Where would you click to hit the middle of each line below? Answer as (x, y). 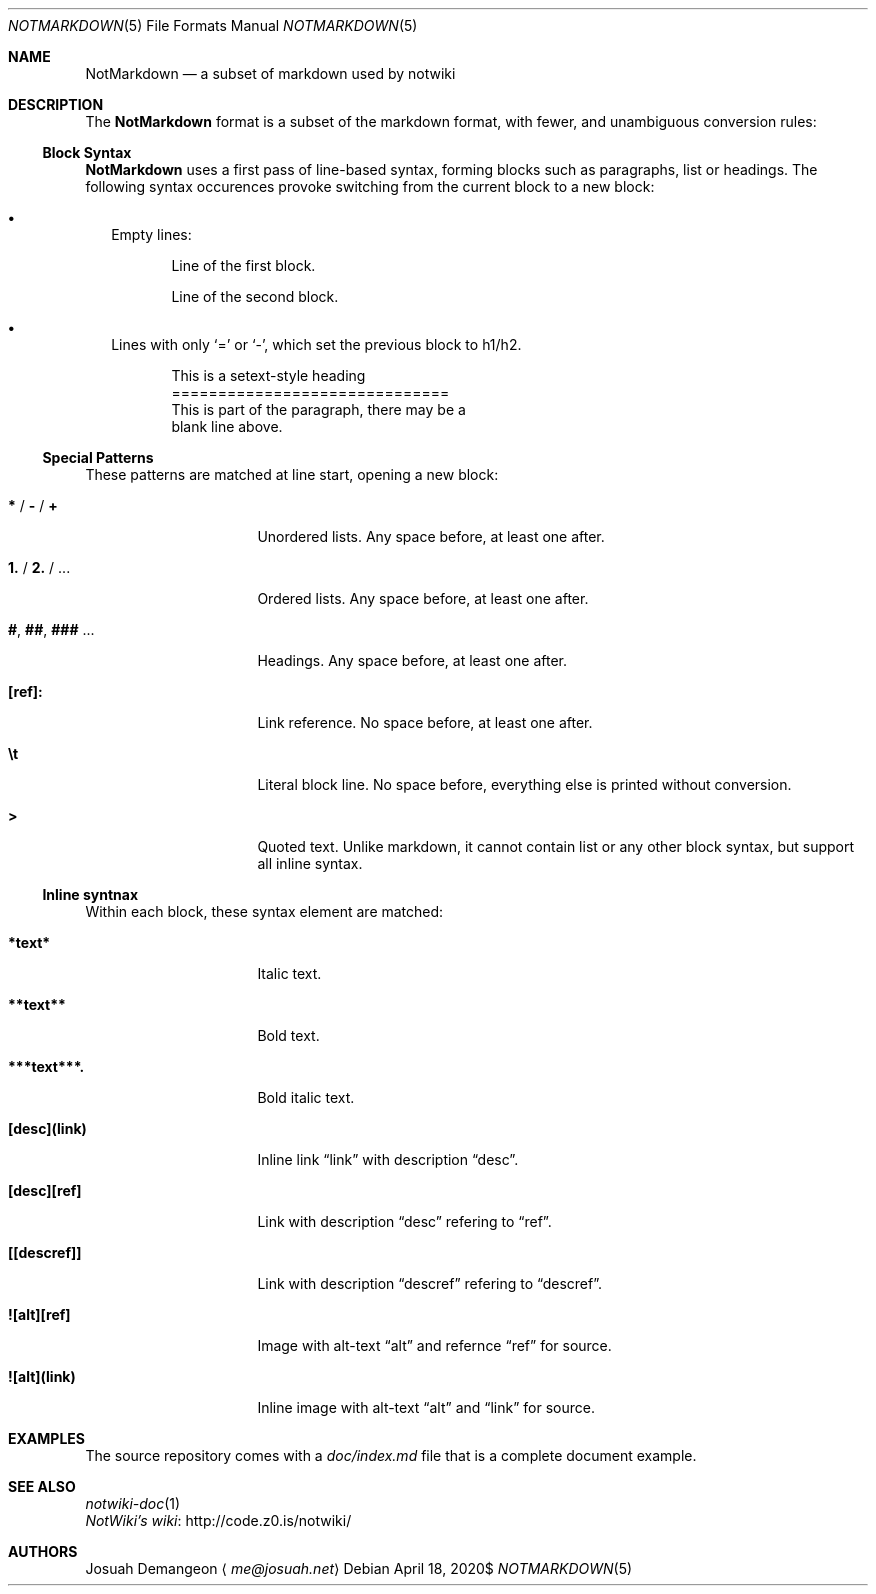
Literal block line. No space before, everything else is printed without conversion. (524, 784)
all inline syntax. (310, 863)
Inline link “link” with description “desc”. (388, 1159)
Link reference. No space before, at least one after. (425, 722)
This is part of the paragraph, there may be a (318, 409)
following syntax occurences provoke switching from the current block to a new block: (370, 186)
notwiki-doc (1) (133, 1503)
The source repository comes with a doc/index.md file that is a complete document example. (391, 1455)
